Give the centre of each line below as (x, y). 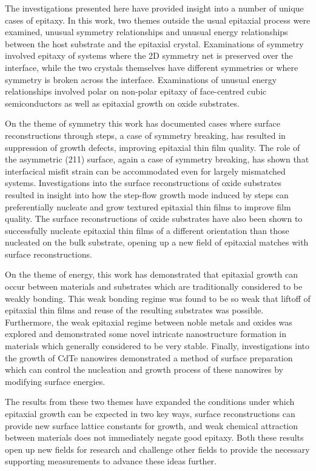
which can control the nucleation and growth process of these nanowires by (144, 369)
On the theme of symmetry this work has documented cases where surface (143, 123)
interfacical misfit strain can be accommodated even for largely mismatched (145, 171)
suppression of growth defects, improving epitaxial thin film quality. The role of (153, 147)
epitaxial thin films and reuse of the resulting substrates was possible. (134, 310)
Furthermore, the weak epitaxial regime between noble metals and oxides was (149, 322)
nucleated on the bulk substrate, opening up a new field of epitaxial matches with (157, 242)
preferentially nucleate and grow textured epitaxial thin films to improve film (148, 206)
